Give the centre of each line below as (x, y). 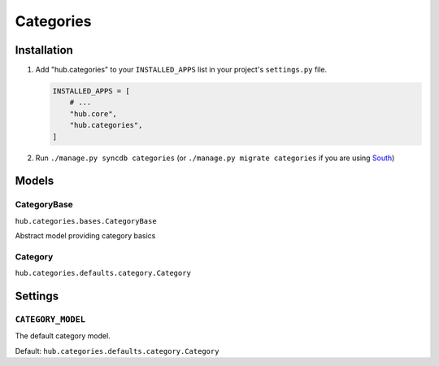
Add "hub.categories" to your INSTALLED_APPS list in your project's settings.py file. (181, 70)
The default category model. (63, 336)
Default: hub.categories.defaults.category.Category (117, 351)
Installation (44, 50)
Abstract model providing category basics (85, 236)
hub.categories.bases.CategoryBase (86, 221)
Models (35, 181)
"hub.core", (93, 113)
